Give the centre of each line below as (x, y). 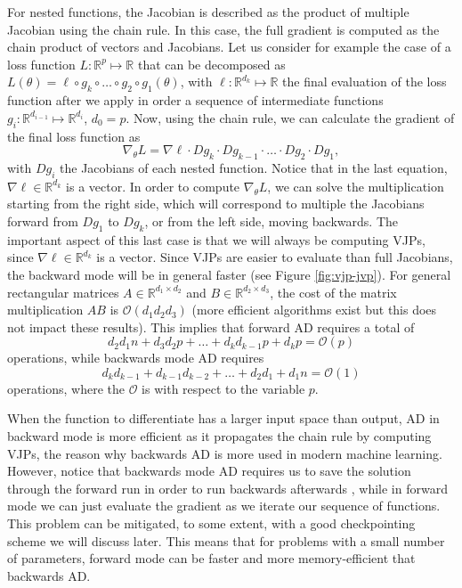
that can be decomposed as (211, 64)
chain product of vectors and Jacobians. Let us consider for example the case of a (229, 47)
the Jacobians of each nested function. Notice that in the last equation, (254, 167)
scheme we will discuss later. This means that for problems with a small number (226, 540)
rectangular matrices (63, 292)
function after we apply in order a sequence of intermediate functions (195, 100)
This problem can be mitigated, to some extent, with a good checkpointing (211, 523)
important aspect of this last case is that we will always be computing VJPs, (216, 239)
